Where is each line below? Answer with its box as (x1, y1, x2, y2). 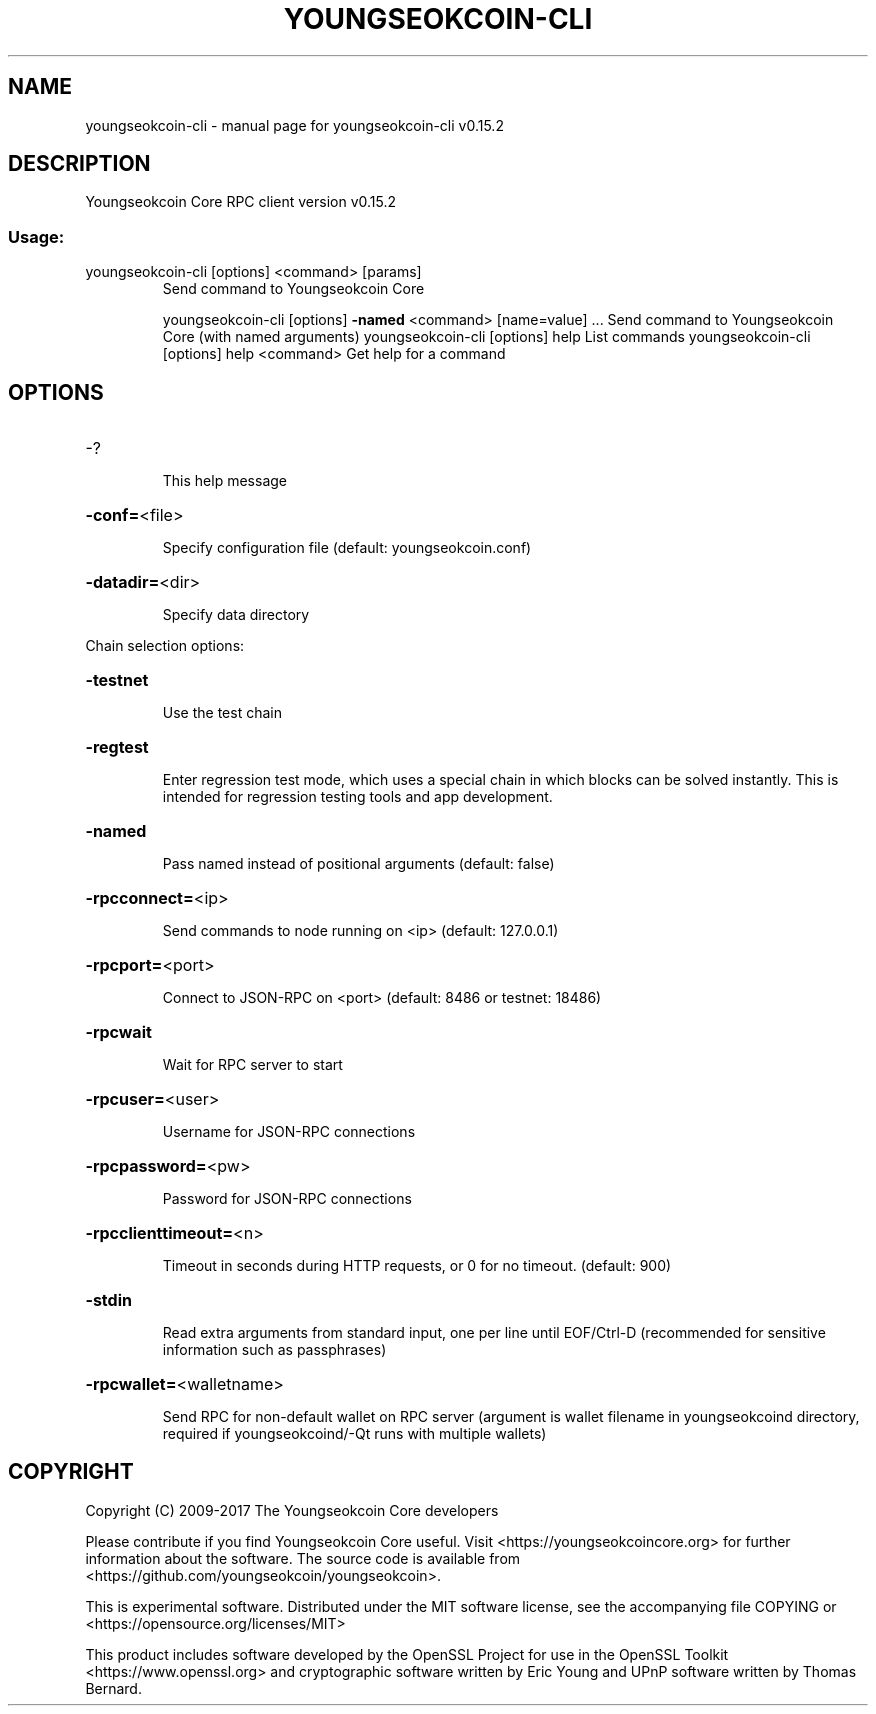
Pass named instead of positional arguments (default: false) (162, 855, 555, 873)
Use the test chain (162, 704, 282, 722)
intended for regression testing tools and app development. (162, 788, 553, 806)
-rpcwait (85, 1022, 152, 1043)
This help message (162, 472, 287, 490)
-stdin (85, 1290, 132, 1311)
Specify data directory (162, 606, 310, 624)
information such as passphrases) (162, 1341, 387, 1359)
